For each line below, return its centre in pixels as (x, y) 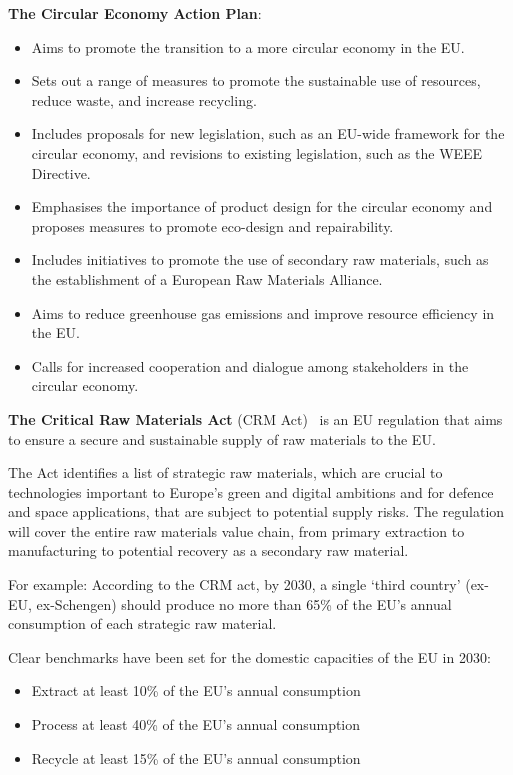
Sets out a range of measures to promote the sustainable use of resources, (256, 80)
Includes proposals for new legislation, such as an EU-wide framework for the (268, 133)
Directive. (61, 172)
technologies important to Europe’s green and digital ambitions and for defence (251, 491)
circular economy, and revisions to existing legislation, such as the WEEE (257, 152)
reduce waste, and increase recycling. (144, 99)
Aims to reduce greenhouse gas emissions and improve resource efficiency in (263, 312)
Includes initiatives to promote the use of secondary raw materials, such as (260, 259)
